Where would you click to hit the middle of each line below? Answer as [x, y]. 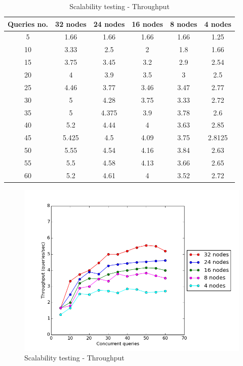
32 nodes [71, 24]
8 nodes [184, 24]
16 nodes [147, 24]
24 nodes [109, 24]
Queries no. [28, 24]
